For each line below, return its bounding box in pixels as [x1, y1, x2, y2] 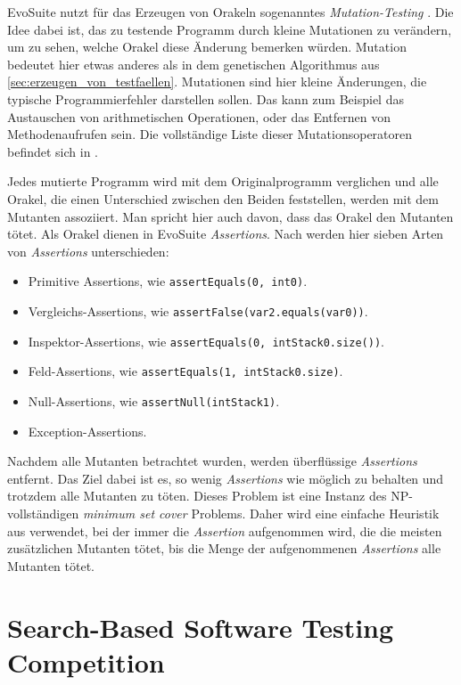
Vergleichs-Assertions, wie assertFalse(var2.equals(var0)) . [28, 301, 368, 320]
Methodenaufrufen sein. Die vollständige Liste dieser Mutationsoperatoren [7, 125, 413, 143]
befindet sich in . [7, 142, 98, 160]
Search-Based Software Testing [7, 608, 394, 645]
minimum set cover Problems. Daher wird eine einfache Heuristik [82, 503, 440, 522]
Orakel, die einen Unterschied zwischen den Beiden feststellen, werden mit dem [7, 189, 439, 208]
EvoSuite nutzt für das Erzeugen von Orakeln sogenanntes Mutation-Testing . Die [7, 3, 454, 20]
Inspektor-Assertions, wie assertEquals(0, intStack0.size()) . [28, 331, 384, 350]
